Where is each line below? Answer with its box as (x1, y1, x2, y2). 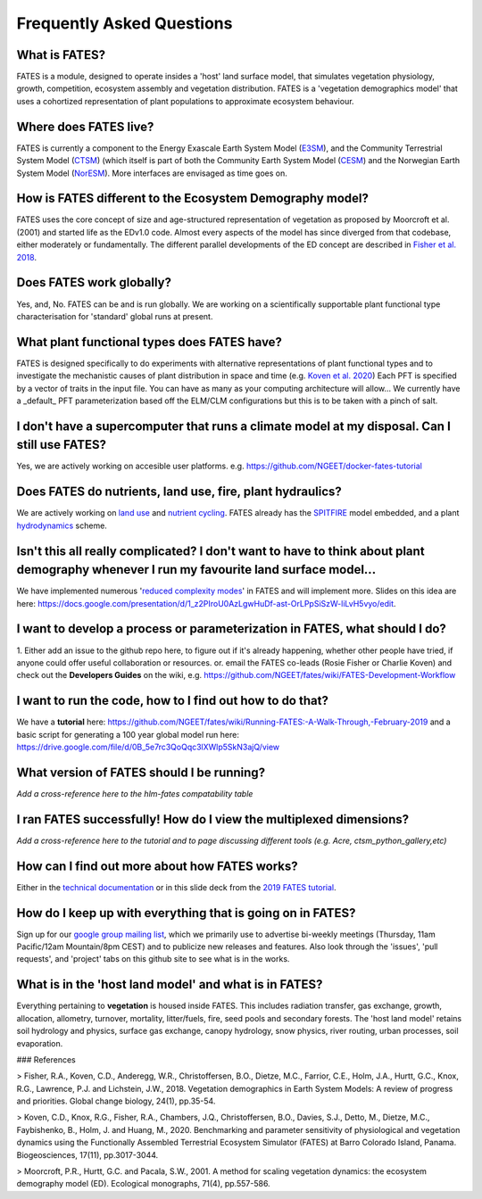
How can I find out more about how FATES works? (16, 858, 298, 873)
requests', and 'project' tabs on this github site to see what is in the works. (16, 954, 290, 964)
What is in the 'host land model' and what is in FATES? (16, 977, 323, 992)
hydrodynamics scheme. (16, 520, 107, 531)
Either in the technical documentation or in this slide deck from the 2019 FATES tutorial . (16, 881, 337, 892)
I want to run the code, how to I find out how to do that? (16, 693, 329, 708)
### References (16, 1054, 76, 1065)
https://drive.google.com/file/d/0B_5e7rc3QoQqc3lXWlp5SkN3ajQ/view (16, 741, 280, 753)
